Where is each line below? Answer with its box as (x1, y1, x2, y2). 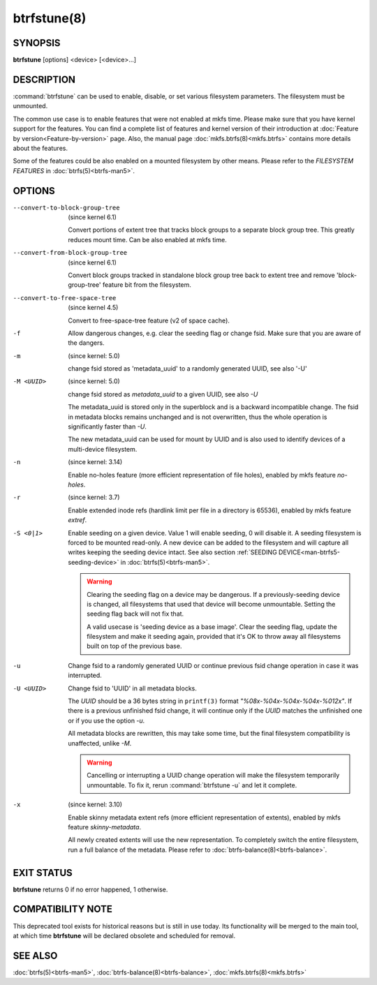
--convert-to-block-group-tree (13, 203, 120, 212)
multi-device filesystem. (68, 445, 138, 453)
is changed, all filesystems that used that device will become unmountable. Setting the (87, 600, 336, 608)
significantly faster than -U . (68, 422, 147, 431)
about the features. (13, 144, 68, 152)
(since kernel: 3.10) (68, 800, 122, 809)
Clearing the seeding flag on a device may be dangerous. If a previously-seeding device (87, 590, 340, 598)
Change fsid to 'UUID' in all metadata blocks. (68, 684, 197, 693)
